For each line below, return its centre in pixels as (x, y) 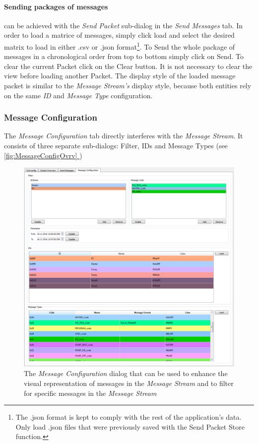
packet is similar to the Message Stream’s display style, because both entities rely (128, 86)
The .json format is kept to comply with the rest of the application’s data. (129, 417)
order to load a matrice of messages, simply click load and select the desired (119, 35)
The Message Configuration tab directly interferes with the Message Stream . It (124, 136)
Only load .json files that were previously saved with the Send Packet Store (130, 426)
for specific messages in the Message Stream (90, 393)
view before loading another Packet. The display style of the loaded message (120, 76)
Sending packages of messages (56, 6)
